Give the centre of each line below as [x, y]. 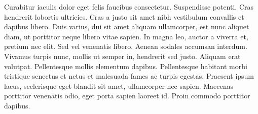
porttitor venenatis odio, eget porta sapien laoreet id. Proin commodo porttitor [127, 96]
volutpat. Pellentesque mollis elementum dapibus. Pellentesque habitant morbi [126, 66]
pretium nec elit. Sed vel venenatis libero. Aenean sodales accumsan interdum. [126, 46]
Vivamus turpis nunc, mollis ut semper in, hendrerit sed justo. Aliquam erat [122, 56]
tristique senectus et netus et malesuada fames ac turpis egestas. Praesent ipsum [129, 76]
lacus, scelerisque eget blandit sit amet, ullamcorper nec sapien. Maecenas [119, 85]
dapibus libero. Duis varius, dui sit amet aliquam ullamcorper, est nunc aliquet [127, 26]
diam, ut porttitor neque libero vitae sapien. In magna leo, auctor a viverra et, [126, 36]
